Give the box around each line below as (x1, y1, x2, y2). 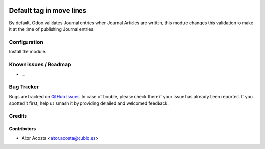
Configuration (9, 38, 44, 45)
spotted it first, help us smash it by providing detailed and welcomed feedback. (9, 100, 169, 106)
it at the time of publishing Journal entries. (9, 26, 95, 32)
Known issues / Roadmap (9, 61, 71, 68)
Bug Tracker (9, 83, 39, 90)
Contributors (9, 126, 36, 132)
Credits (9, 113, 27, 120)
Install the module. (9, 49, 47, 55)
